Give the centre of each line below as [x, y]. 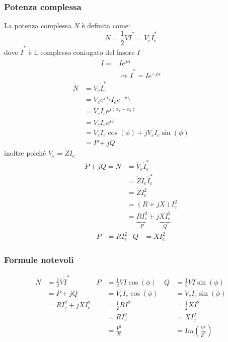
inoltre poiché [25, 153]
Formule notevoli [39, 259]
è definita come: [106, 25]
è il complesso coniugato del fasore [82, 52]
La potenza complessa [38, 25]
